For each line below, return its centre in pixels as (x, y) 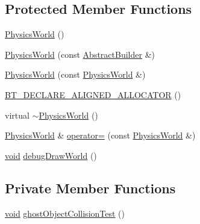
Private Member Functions (90, 188)
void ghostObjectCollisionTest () (65, 213)
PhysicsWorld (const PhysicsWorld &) (75, 74)
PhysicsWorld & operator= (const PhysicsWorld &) (100, 135)
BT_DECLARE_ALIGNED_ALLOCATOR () (93, 94)
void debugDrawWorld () (51, 155)
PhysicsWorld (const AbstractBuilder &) (80, 54)
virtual (17, 115)
